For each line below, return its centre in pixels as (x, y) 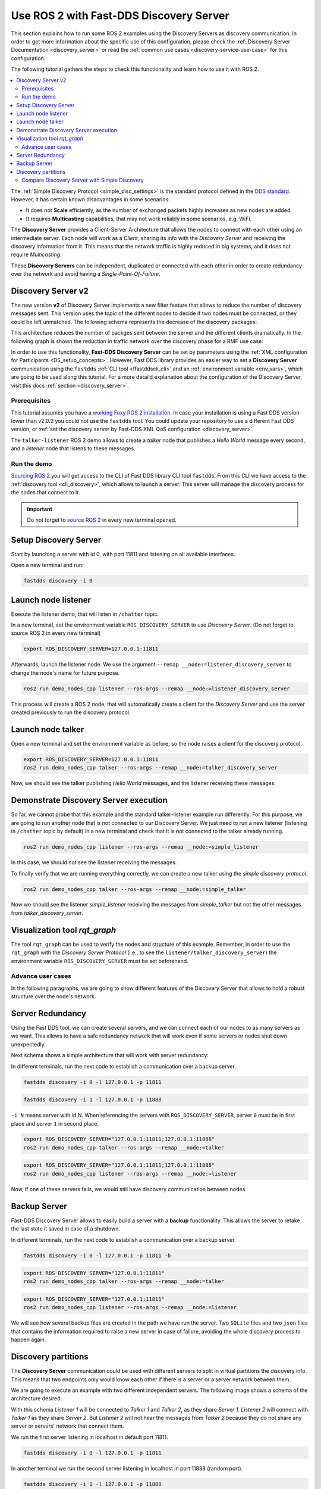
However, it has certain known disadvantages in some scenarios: (91, 199)
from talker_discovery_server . (47, 913)
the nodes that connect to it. (45, 493)
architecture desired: (37, 1398)
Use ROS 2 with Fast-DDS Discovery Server (120, 15)
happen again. (29, 1340)
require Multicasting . (36, 255)
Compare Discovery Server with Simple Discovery (83, 180)
